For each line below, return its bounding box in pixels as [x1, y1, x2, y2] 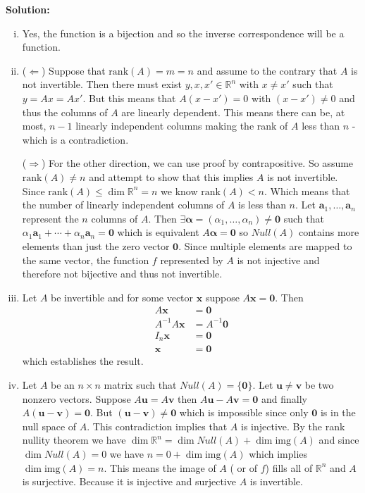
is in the [320, 405, 356, 420]
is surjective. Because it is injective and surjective [22, 474, 236, 489]
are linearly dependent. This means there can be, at [121, 104, 345, 119]
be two [304, 377, 334, 392]
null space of [22, 418, 77, 433]
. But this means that [82, 90, 176, 105]
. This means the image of [104, 460, 216, 475]
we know [161, 183, 198, 198]
